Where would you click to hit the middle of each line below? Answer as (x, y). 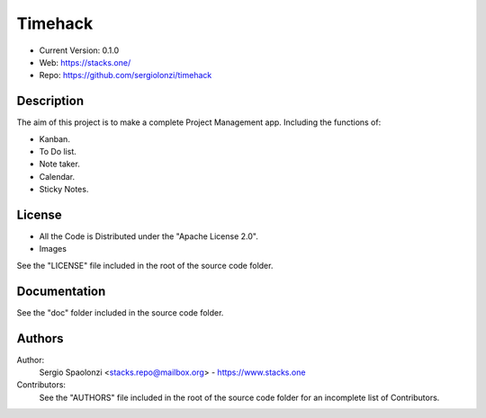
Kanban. (55, 138)
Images (53, 249)
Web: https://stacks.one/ (85, 62)
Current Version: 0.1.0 (79, 50)
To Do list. (58, 152)
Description (50, 101)
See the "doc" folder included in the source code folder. (120, 312)
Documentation (61, 291)
